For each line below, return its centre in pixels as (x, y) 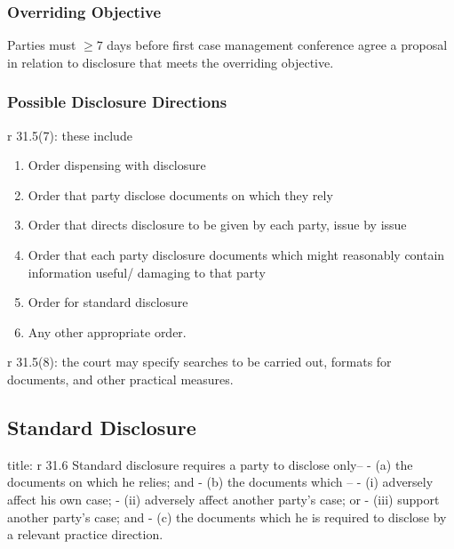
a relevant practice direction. (85, 534)
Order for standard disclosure (108, 302)
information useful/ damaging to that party (147, 272)
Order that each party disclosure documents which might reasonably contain (236, 254)
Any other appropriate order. (107, 331)
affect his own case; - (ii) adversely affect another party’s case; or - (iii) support (223, 499)
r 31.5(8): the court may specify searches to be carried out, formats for (199, 362)
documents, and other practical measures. (120, 379)
